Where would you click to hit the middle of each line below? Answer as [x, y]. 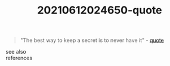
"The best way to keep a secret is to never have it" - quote [92, 40]
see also [16, 52]
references [19, 58]
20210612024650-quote [100, 10]
